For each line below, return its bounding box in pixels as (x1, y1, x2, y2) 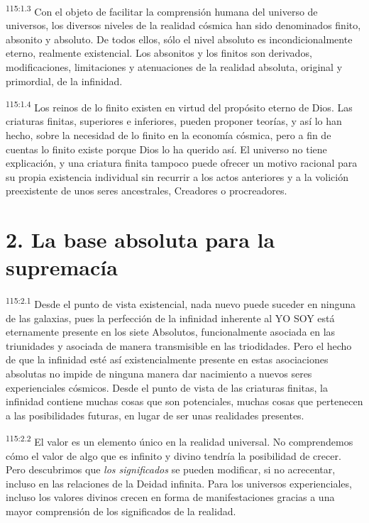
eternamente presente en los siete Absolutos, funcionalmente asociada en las (6, 324, 336, 339)
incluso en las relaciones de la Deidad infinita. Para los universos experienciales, (6, 475, 352, 490)
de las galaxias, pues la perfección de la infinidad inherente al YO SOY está (6, 310, 335, 325)
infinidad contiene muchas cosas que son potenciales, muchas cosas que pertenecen (6, 394, 363, 409)
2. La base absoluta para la (6, 225, 275, 254)
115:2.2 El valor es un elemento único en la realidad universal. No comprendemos (6, 432, 353, 448)
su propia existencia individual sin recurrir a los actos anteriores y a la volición (6, 169, 348, 184)
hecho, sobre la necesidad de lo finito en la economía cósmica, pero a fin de (6, 128, 331, 143)
